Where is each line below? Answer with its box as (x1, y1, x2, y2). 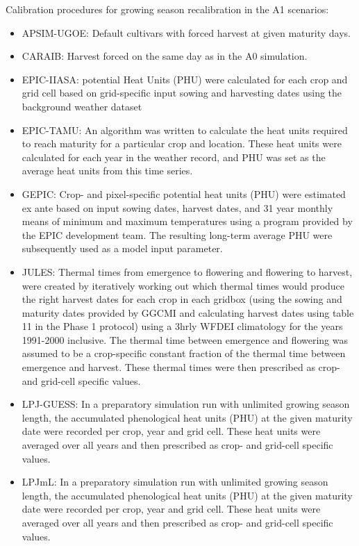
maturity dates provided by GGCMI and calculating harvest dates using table (22, 305, 354, 320)
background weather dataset (22, 99, 142, 113)
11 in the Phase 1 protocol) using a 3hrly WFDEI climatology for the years (22, 319, 343, 333)
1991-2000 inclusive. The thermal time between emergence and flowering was (22, 332, 348, 347)
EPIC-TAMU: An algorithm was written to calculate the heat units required (22, 122, 348, 137)
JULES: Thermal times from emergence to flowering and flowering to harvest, (22, 264, 353, 279)
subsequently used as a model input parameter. (22, 241, 223, 256)
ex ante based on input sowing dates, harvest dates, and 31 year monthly (22, 200, 333, 215)
